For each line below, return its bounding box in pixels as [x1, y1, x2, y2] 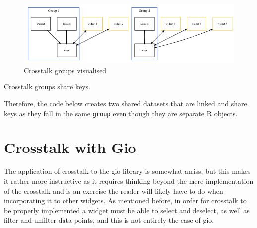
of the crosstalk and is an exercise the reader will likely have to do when [4, 185, 223, 196]
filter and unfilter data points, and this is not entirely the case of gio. [4, 215, 214, 225]
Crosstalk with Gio [4, 137, 136, 157]
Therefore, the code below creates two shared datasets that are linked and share [4, 98, 247, 108]
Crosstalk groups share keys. [4, 81, 90, 92]
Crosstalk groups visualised [24, 65, 107, 75]
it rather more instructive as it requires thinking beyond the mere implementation [4, 175, 254, 186]
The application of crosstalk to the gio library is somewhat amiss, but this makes [4, 166, 251, 176]
